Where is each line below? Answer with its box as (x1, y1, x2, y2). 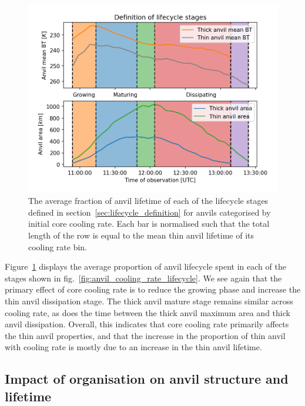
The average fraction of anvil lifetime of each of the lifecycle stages (28, 194, 269, 207)
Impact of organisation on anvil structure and (5, 370, 289, 388)
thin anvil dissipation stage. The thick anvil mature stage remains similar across (5, 295, 293, 307)
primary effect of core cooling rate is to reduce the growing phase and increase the (5, 283, 301, 296)
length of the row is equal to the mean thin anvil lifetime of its (28, 229, 254, 241)
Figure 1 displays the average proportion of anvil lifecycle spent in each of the (5, 260, 286, 273)
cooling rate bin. (28, 240, 88, 253)
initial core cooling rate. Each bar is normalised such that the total (28, 217, 270, 230)
